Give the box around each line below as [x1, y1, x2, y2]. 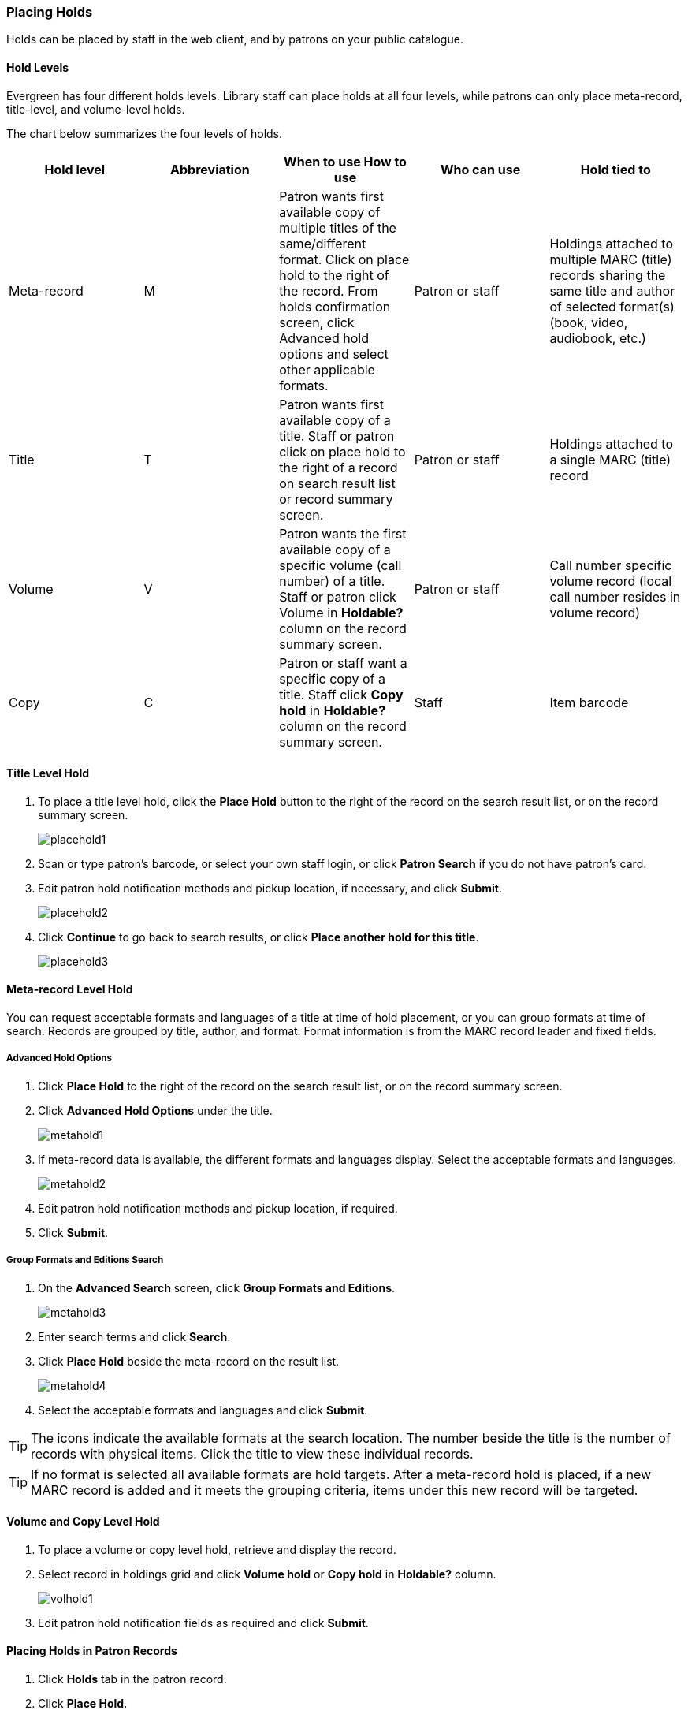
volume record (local [549, 572, 672, 589]
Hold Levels [6, 60, 69, 74]
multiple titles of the [279, 219, 396, 236]
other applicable [279, 361, 375, 378]
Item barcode [549, 694, 629, 710]
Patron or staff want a [279, 654, 407, 671]
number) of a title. [279, 572, 385, 589]
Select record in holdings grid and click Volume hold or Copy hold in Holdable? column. [38, 1567, 496, 1581]
